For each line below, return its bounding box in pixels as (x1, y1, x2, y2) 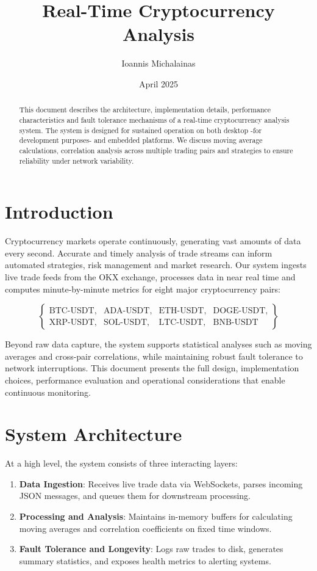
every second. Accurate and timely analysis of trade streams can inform (5, 246, 272, 259)
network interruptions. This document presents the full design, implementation (5, 362, 299, 374)
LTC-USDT (158, 318, 204, 327)
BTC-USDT (49, 306, 94, 315)
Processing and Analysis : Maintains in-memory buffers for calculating (19, 510, 293, 523)
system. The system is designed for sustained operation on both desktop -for (19, 125, 262, 135)
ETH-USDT (158, 306, 204, 315)
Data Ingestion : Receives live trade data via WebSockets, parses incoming (19, 477, 303, 490)
